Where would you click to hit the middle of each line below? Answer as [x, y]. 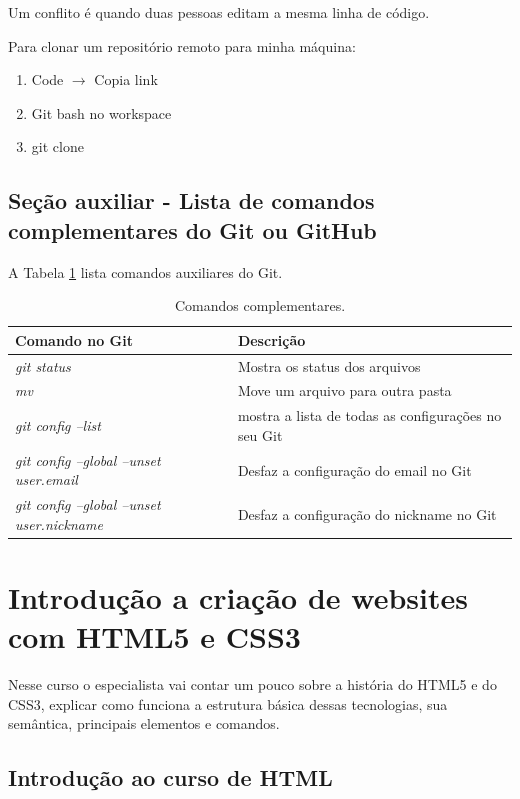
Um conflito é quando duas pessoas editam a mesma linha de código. [219, 12]
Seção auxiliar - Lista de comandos [191, 200]
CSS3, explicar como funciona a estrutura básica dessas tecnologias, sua [228, 703]
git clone [57, 146]
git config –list [58, 425]
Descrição [271, 339]
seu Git [260, 434]
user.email [46, 479]
